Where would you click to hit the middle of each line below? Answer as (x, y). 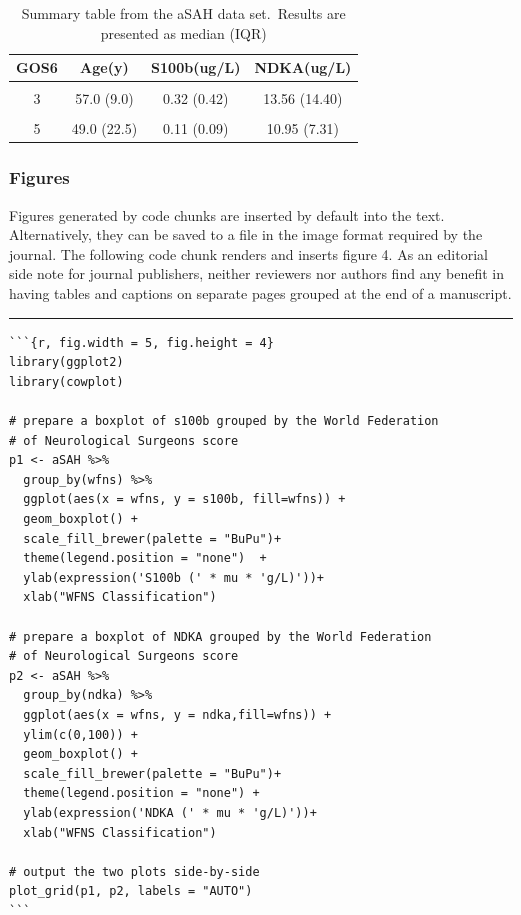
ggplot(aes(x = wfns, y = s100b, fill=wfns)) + (184, 499)
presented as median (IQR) (183, 32)
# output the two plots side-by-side (134, 871)
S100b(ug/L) (196, 67)
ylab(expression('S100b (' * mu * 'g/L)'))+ (173, 577)
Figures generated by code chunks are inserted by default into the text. (227, 214)
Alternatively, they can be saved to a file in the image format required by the (246, 234)
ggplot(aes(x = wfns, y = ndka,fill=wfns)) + (177, 714)
